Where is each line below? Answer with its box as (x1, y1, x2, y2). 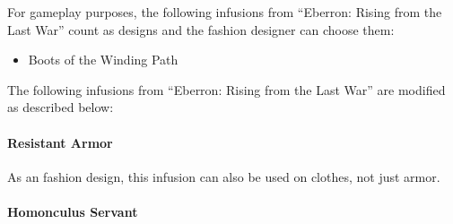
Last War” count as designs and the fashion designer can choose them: (7, 20, 395, 39)
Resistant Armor (7, 133, 113, 151)
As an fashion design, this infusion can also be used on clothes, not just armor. (7, 167, 440, 185)
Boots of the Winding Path (28, 50, 179, 69)
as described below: (7, 98, 114, 116)
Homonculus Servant (7, 202, 138, 220)
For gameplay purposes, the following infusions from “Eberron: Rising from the (7, 3, 442, 21)
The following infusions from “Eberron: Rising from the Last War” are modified (7, 80, 446, 99)
